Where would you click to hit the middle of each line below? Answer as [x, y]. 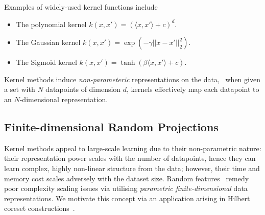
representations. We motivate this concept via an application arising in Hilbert [127, 198]
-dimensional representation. [64, 99]
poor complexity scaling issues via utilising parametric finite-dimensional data [126, 188]
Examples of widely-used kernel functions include [81, 7]
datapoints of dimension [83, 89]
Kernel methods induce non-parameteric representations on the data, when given [132, 79]
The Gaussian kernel [48, 42]
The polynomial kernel [51, 24]
